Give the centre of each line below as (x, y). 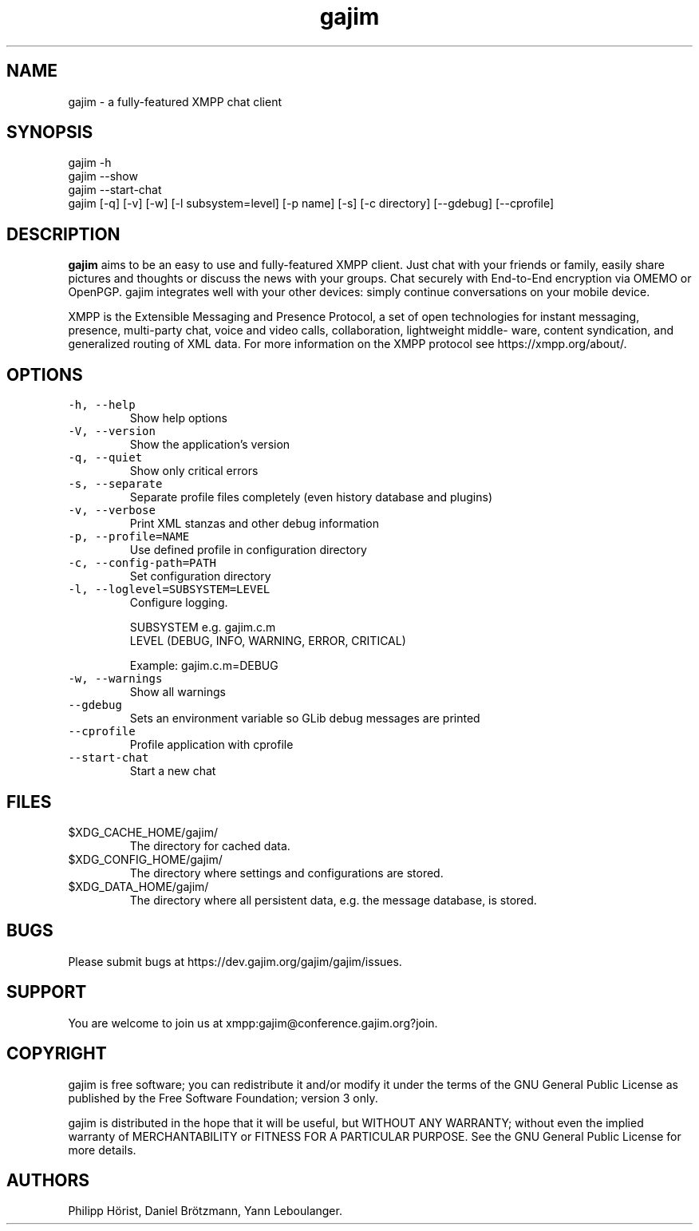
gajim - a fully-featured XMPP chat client (175, 101)
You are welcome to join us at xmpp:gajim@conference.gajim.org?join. (253, 1023)
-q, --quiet (105, 458)
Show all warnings (178, 692)
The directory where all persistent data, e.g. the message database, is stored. (333, 900)
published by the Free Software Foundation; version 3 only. (223, 1098)
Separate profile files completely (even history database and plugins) (311, 497)
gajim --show (103, 176)
